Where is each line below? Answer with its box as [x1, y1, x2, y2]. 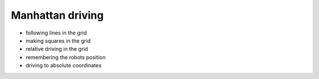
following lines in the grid [25, 29, 87, 36]
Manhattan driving [11, 9, 104, 22]
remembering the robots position [25, 53, 106, 61]
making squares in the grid [25, 37, 91, 44]
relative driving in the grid [25, 46, 89, 53]
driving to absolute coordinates [25, 62, 102, 69]
